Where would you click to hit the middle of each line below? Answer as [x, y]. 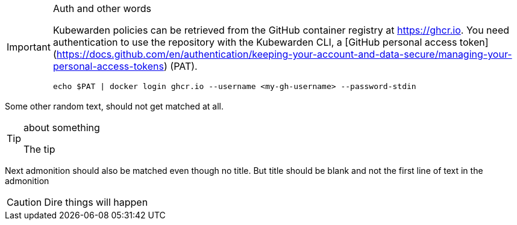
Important [29, 47]
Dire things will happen [96, 202]
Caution [24, 202]
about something [62, 128]
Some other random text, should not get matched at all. [114, 106]
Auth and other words [102, 8]
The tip [39, 149]
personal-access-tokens [108, 66]
